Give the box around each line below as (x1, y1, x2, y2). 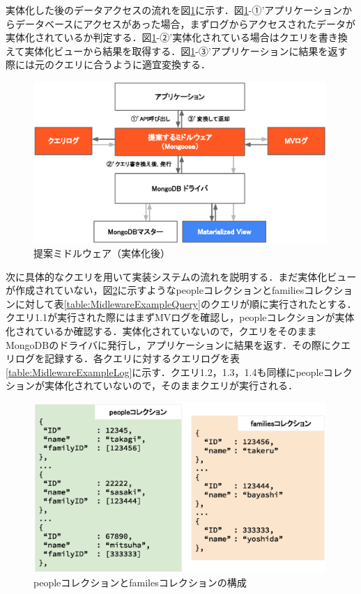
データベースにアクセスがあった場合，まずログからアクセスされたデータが (15, 16, 355, 31)
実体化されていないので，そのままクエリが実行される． (44, 378, 298, 393)
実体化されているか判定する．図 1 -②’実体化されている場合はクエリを (6, 30, 318, 45)
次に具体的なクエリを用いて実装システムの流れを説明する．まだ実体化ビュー (6, 269, 357, 283)
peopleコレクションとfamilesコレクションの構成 (33, 575, 247, 590)
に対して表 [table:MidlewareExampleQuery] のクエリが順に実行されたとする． (15, 296, 357, 311)
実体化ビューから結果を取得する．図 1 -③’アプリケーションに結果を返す (24, 43, 348, 58)
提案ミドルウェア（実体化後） (33, 246, 170, 260)
